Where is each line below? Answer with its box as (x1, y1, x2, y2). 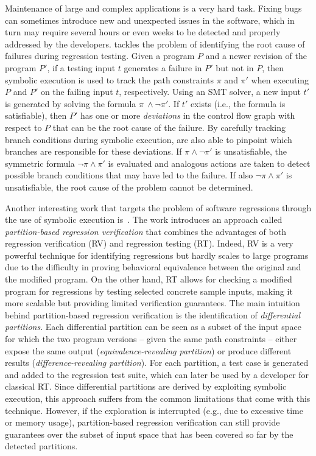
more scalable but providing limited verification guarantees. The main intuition (5, 296, 300, 309)
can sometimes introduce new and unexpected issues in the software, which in (5, 13, 295, 26)
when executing (251, 73, 309, 86)
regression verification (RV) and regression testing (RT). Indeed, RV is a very (5, 237, 293, 250)
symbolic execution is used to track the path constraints (5, 73, 214, 86)
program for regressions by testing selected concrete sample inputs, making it (5, 284, 293, 297)
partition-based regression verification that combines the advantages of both (5, 225, 286, 237)
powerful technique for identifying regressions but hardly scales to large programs (5, 248, 309, 261)
